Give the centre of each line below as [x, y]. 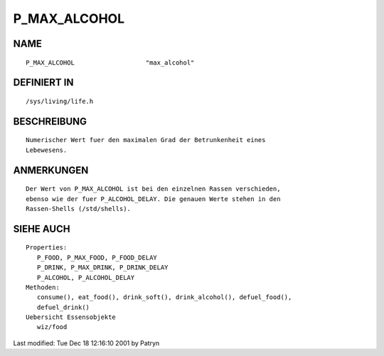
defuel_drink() [63, 307]
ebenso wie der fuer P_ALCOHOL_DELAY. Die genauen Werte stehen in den [153, 199]
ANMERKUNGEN [51, 170]
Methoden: [43, 287]
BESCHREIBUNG [50, 121]
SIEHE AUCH [42, 228]
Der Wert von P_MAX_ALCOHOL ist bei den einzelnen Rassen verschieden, [153, 189]
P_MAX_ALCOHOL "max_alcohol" [110, 63]
